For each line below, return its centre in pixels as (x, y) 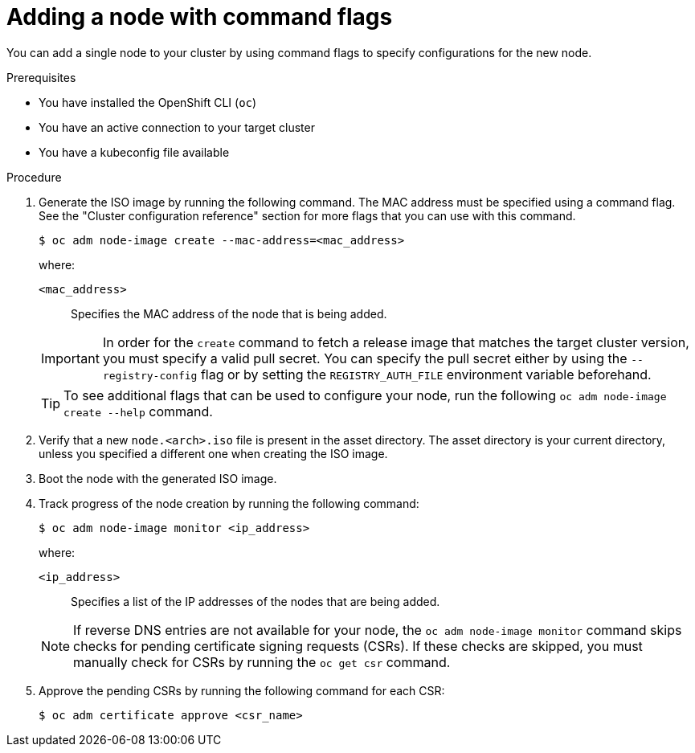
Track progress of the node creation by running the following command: (229, 503)
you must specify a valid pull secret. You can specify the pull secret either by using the (365, 358)
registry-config (150, 375)
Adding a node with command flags (200, 17)
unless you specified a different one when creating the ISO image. (213, 453)
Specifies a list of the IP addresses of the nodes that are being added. (256, 601)
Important (70, 358)
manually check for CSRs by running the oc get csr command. (262, 662)
